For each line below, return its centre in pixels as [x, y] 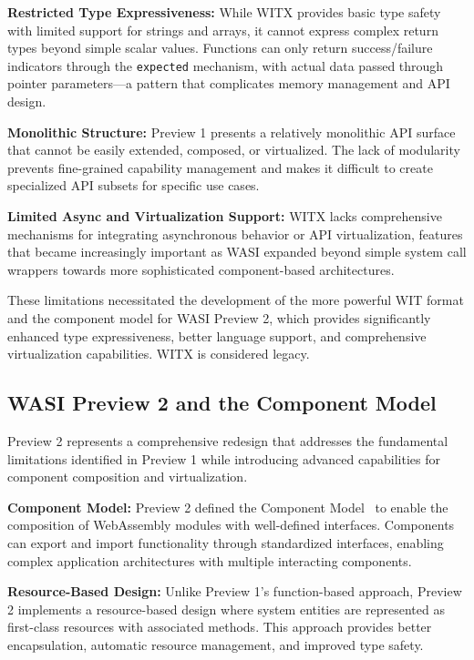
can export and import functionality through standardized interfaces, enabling [226, 542]
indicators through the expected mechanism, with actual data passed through [226, 65]
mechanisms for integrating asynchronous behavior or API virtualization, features [235, 234]
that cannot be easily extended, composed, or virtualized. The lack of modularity [234, 150]
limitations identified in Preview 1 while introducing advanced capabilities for [224, 458]
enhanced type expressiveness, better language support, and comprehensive [217, 335]
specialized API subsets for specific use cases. [134, 185]
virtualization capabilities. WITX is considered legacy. [159, 354]
